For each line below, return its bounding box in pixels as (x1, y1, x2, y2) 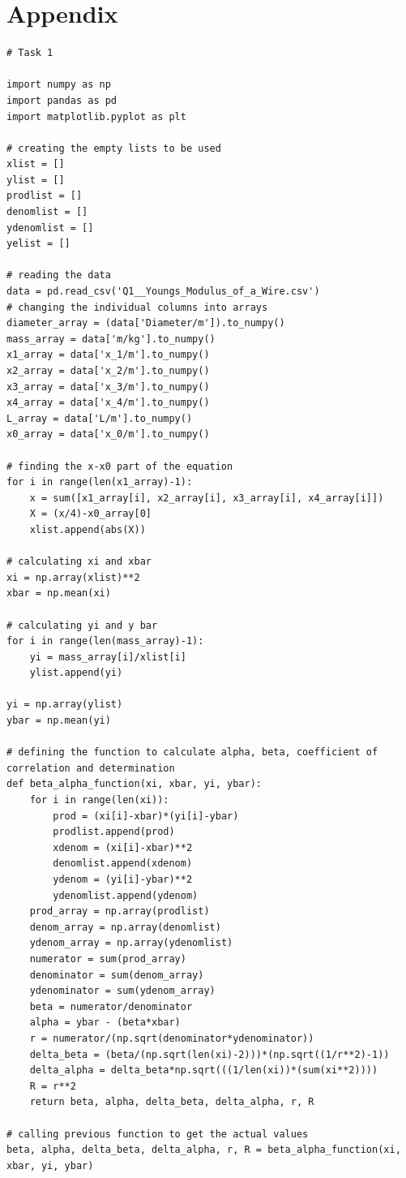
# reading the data (6, 269, 111, 282)
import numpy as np (6, 79, 111, 91)
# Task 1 (6, 47, 53, 59)
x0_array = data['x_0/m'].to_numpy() (6, 428, 210, 441)
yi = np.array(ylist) (6, 699, 123, 711)
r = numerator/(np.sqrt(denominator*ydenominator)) (29, 1032, 314, 1044)
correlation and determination (6, 762, 175, 774)
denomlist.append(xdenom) (53, 858, 193, 870)
